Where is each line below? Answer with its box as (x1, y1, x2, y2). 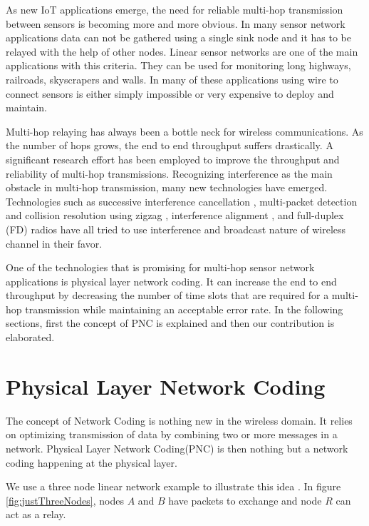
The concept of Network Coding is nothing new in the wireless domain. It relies (6, 413, 353, 428)
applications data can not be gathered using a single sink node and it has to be (6, 30, 352, 45)
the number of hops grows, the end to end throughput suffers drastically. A (6, 138, 333, 153)
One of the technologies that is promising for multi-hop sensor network (6, 260, 315, 275)
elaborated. (6, 330, 55, 345)
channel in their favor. (6, 236, 103, 251)
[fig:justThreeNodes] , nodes (6, 492, 124, 507)
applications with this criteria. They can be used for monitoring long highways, (6, 58, 351, 73)
